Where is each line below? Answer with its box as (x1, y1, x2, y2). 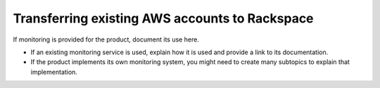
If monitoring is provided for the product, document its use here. (13, 35, 200, 44)
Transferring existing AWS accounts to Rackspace (13, 11, 314, 26)
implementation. (30, 68, 77, 76)
